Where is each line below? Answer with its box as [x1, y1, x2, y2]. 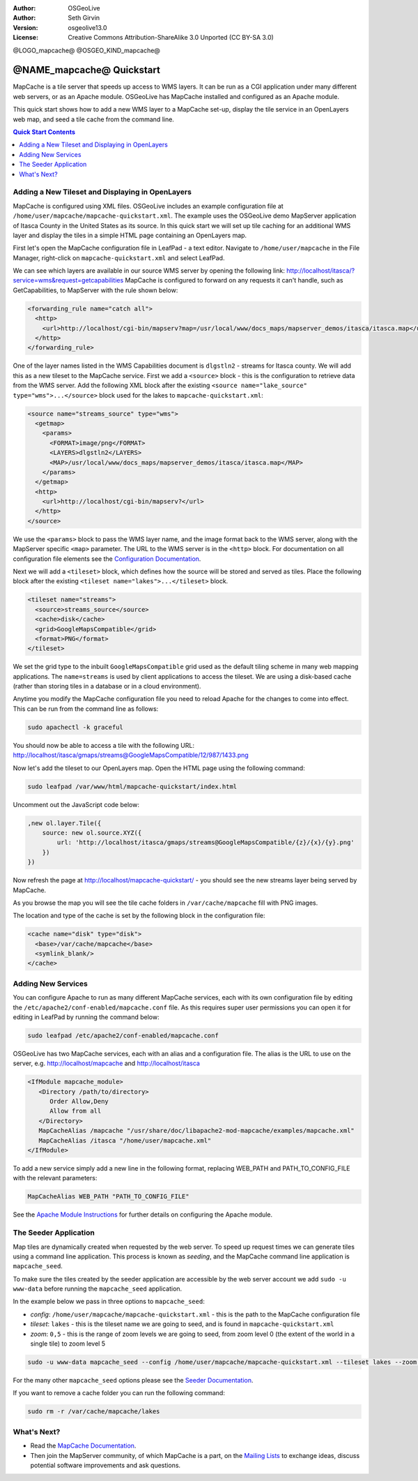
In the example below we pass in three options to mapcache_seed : [13, 1298, 205, 1306]
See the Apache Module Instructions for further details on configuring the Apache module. [13, 1210, 273, 1219]
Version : [13, 23, 38, 31]
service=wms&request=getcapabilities [13, 276, 124, 285]
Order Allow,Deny [49, 1097, 109, 1106]
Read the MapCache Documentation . [30, 1441, 137, 1450]
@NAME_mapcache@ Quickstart [13, 64, 160, 76]
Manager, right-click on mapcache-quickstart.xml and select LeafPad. [13, 253, 225, 262]
